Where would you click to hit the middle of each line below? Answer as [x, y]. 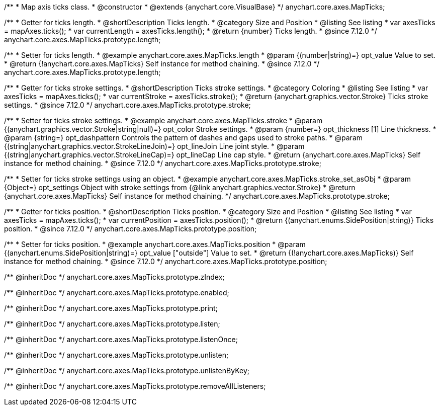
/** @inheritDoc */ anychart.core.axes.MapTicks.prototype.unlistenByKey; [127, 371]
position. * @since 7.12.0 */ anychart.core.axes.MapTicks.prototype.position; [130, 229]
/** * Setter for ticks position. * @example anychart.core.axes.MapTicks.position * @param [155, 244]
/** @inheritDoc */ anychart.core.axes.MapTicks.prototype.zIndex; [114, 277]
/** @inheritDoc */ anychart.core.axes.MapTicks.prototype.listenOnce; [121, 339]
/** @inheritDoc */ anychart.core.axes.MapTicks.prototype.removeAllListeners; [135, 386]
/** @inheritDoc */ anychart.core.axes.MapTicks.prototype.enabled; [117, 293]
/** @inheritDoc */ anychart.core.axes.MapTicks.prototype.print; [111, 308]
